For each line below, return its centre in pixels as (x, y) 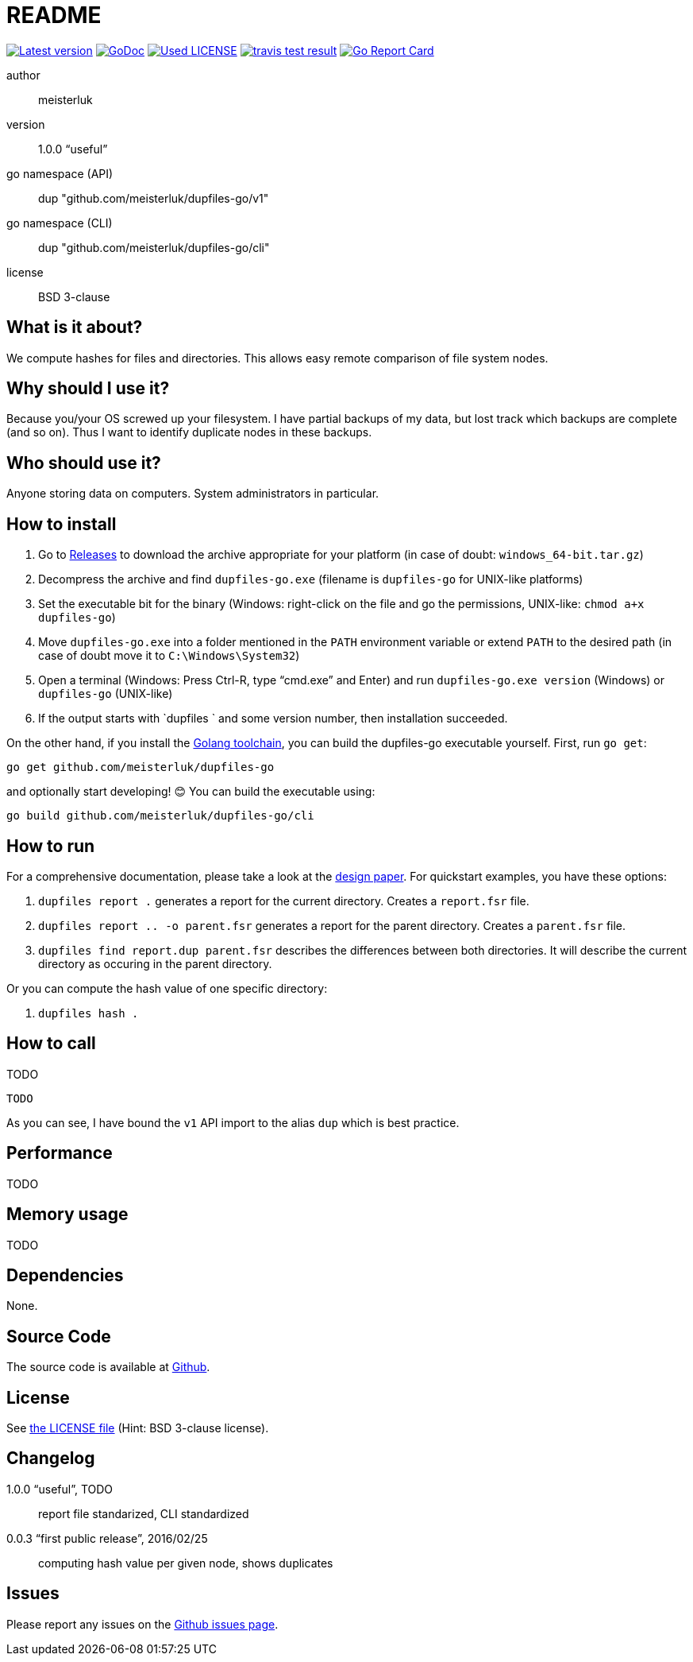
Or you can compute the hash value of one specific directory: (167, 988)
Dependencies (65, 1275)
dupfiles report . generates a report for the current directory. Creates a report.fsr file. (284, 901)
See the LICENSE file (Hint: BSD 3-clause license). (138, 1428)
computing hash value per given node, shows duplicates (186, 1563)
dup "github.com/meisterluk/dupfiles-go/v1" (154, 198)
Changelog (51, 1459)
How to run (51, 846)
